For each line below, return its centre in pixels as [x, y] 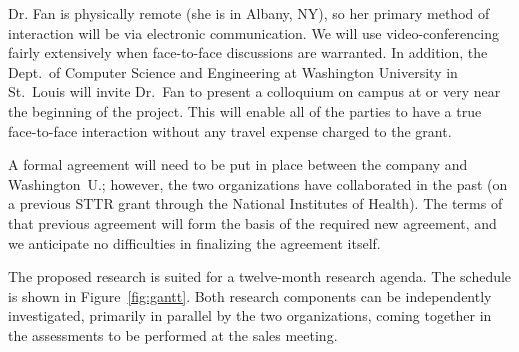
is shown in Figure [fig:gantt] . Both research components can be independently [250, 295]
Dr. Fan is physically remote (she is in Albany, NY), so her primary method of [249, 13]
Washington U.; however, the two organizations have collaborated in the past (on [258, 183]
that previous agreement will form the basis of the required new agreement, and [252, 222]
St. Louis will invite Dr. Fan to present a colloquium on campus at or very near [254, 91]
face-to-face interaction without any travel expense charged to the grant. [230, 130]
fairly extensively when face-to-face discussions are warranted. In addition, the [248, 52]
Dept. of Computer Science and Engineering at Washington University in [233, 71]
